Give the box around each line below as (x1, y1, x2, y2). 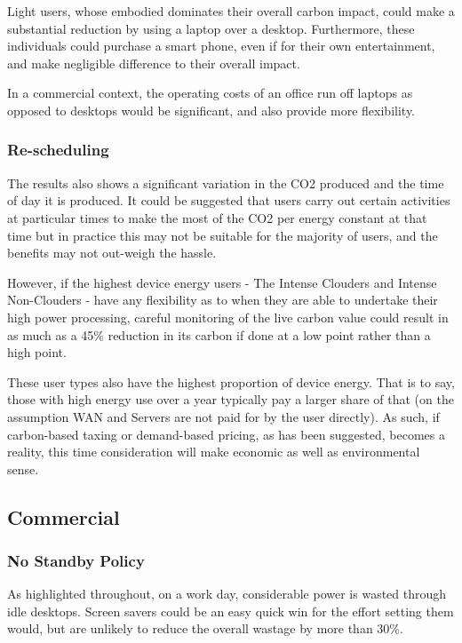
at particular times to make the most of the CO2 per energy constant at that (7, 208, 427, 226)
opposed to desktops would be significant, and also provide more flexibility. (7, 100, 416, 119)
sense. (7, 459, 39, 478)
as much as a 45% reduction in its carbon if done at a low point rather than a (7, 325, 431, 344)
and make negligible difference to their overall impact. (7, 53, 300, 72)
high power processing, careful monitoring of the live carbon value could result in (7, 307, 449, 326)
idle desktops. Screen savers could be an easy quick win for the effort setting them (7, 601, 454, 620)
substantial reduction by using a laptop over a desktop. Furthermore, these (7, 19, 415, 37)
